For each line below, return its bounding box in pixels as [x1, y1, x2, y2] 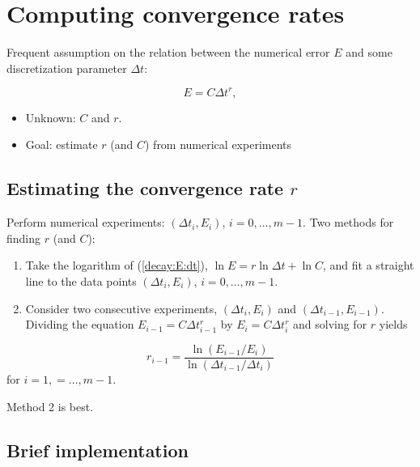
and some [346, 44, 392, 61]
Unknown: [25, 108, 76, 125]
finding [6, 229, 41, 246]
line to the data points [25, 272, 137, 289]
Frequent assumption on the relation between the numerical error [6, 44, 330, 61]
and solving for [293, 316, 367, 333]
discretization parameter [6, 59, 127, 76]
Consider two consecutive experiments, [25, 299, 218, 316]
